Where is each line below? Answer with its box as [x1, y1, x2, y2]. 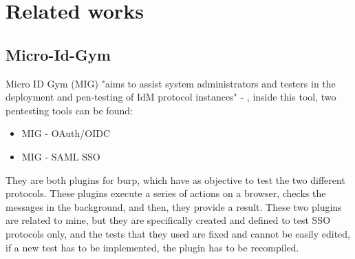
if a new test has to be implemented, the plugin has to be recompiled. [6, 240, 299, 254]
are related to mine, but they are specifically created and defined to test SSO [6, 213, 331, 227]
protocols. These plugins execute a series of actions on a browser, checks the [6, 186, 326, 200]
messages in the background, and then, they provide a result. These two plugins [6, 199, 342, 214]
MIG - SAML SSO [21, 149, 100, 163]
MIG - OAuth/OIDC [21, 126, 111, 141]
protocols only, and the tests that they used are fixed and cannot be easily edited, [6, 226, 350, 240]
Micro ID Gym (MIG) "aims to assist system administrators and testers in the [6, 76, 336, 90]
